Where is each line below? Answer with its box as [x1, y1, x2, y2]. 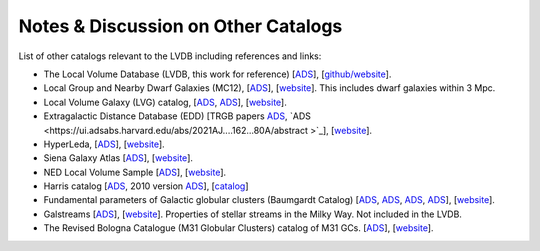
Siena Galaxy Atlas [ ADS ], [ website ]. [43, 152, 194, 164]
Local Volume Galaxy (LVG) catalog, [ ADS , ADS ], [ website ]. [43, 96, 287, 108]
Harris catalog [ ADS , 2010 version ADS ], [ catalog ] [43, 180, 249, 192]
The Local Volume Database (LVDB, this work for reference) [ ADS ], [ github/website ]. [43, 68, 392, 80]
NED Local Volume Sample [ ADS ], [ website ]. [43, 166, 227, 178]
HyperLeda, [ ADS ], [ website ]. [43, 138, 165, 150]
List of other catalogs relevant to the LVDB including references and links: [18, 50, 322, 62]
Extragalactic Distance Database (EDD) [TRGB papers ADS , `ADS [43, 110, 312, 122]
